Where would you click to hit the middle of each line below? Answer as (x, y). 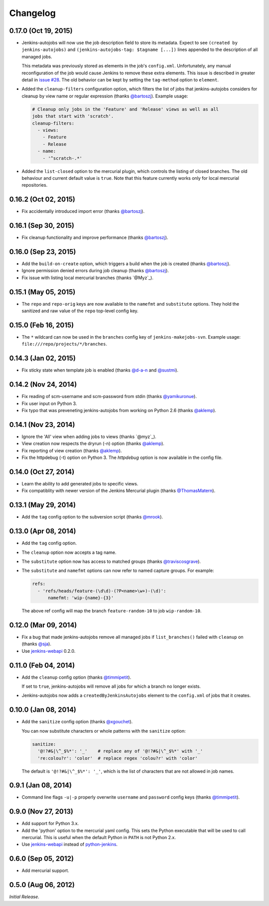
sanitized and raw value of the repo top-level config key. (80, 311)
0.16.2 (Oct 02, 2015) (42, 200)
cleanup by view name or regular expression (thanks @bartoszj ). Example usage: (105, 96)
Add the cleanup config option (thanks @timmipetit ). (76, 677)
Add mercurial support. (45, 871)
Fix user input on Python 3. (49, 403)
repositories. (35, 185)
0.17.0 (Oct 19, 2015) (41, 31)
